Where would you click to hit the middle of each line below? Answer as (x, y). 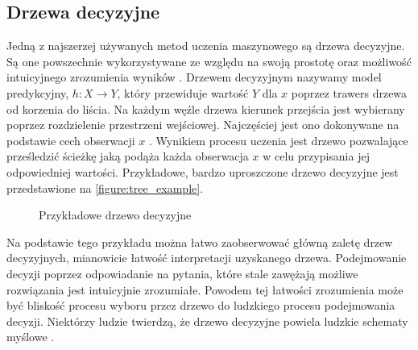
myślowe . (31, 337)
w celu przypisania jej (316, 156)
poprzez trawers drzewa (349, 92)
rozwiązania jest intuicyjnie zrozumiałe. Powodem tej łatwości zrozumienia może (205, 289)
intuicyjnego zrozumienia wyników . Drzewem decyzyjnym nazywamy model (194, 77)
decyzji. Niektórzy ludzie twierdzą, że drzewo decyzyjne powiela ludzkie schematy (207, 321)
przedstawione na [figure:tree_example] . (105, 187)
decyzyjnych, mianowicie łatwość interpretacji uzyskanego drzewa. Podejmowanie (207, 258)
